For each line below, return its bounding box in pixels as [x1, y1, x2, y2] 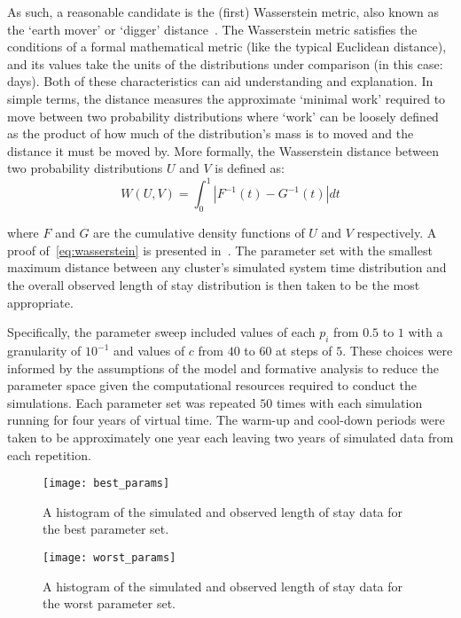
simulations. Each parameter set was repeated [7, 393, 256, 411]
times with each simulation [276, 393, 423, 411]
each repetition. [7, 445, 91, 464]
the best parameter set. [43, 520, 169, 538]
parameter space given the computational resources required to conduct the [7, 376, 418, 395]
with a [408, 323, 443, 341]
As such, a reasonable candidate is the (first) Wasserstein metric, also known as [7, 3, 439, 20]
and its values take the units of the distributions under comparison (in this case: [7, 54, 443, 73]
